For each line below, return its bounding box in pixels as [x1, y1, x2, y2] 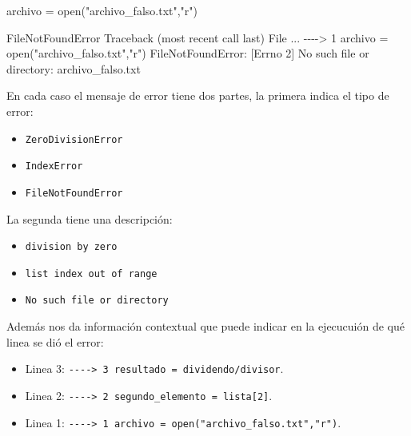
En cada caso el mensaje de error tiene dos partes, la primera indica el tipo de [6, 87, 389, 104]
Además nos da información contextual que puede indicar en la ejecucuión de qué [6, 318, 405, 335]
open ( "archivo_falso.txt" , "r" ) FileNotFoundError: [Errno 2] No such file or [6, 45, 369, 61]
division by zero [25, 241, 118, 253]
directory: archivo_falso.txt [6, 60, 141, 77]
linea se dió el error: [6, 333, 104, 350]
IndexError [25, 161, 83, 172]
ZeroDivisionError [25, 133, 123, 145]
